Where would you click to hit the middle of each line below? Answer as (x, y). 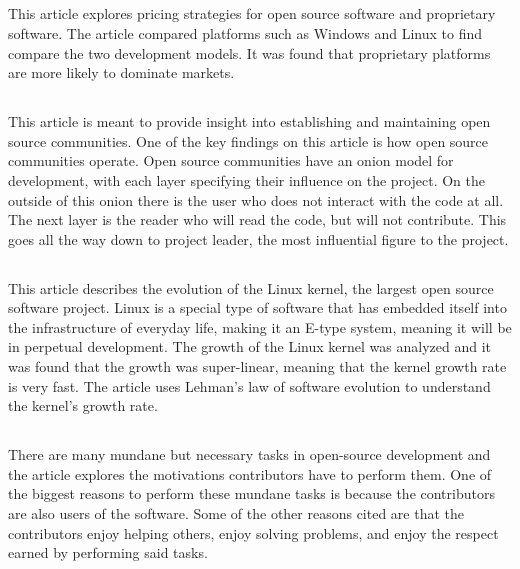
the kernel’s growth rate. (83, 405)
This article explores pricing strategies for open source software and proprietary (252, 13)
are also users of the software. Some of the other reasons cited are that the (236, 513)
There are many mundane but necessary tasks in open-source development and (249, 454)
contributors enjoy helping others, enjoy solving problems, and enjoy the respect (253, 532)
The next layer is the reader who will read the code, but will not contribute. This (257, 219)
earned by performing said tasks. (108, 552)
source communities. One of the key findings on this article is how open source (248, 140)
